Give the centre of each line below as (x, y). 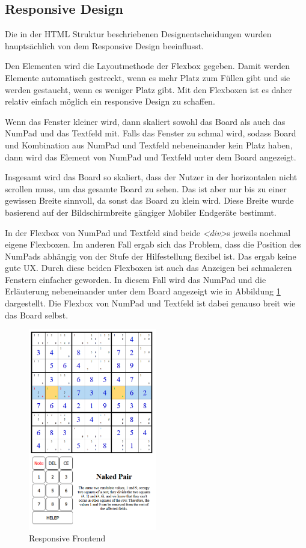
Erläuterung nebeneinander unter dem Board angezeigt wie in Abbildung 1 (143, 291)
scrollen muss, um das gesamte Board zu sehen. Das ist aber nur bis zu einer (146, 188)
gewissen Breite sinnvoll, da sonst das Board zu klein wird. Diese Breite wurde (149, 200)
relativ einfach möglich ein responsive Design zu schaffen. (110, 101)
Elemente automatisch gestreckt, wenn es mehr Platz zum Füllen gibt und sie (148, 77)
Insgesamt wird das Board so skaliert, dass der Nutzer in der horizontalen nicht (151, 177)
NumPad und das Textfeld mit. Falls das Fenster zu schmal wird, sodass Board (151, 133)
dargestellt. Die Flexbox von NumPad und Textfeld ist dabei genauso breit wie (150, 303)
